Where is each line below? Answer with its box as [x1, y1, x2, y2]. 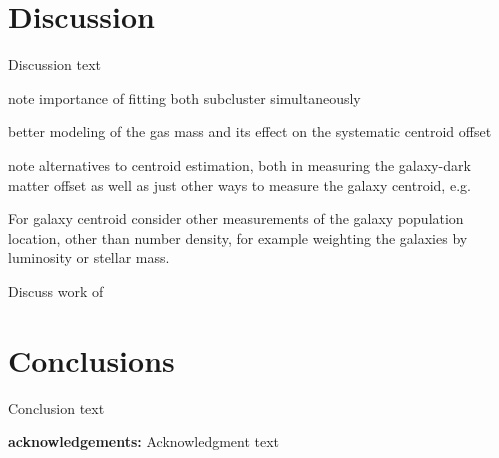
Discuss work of [8, 280, 104, 301]
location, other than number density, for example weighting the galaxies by [8, 227, 468, 248]
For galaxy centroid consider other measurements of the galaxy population [8, 208, 464, 229]
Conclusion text [8, 397, 105, 418]
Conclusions [8, 339, 175, 380]
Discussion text [8, 54, 101, 75]
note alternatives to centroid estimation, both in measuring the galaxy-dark [8, 154, 471, 175]
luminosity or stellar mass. [8, 247, 170, 268]
